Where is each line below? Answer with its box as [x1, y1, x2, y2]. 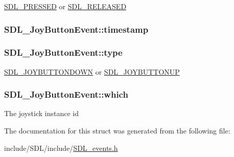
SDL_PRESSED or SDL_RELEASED [4, 1, 127, 11]
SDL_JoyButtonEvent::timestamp [4, 23, 149, 35]
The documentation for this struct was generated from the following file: [4, 125, 230, 136]
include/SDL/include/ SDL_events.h [4, 142, 118, 153]
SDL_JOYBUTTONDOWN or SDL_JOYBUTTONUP [4, 66, 180, 77]
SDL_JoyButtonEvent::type [4, 46, 123, 59]
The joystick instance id [4, 108, 79, 119]
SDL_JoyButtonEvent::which [4, 88, 128, 101]
